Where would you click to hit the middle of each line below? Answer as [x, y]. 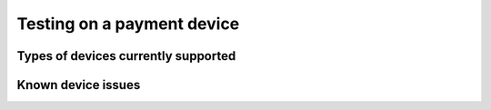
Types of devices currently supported [126, 56]
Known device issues [79, 85]
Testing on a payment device [128, 24]
